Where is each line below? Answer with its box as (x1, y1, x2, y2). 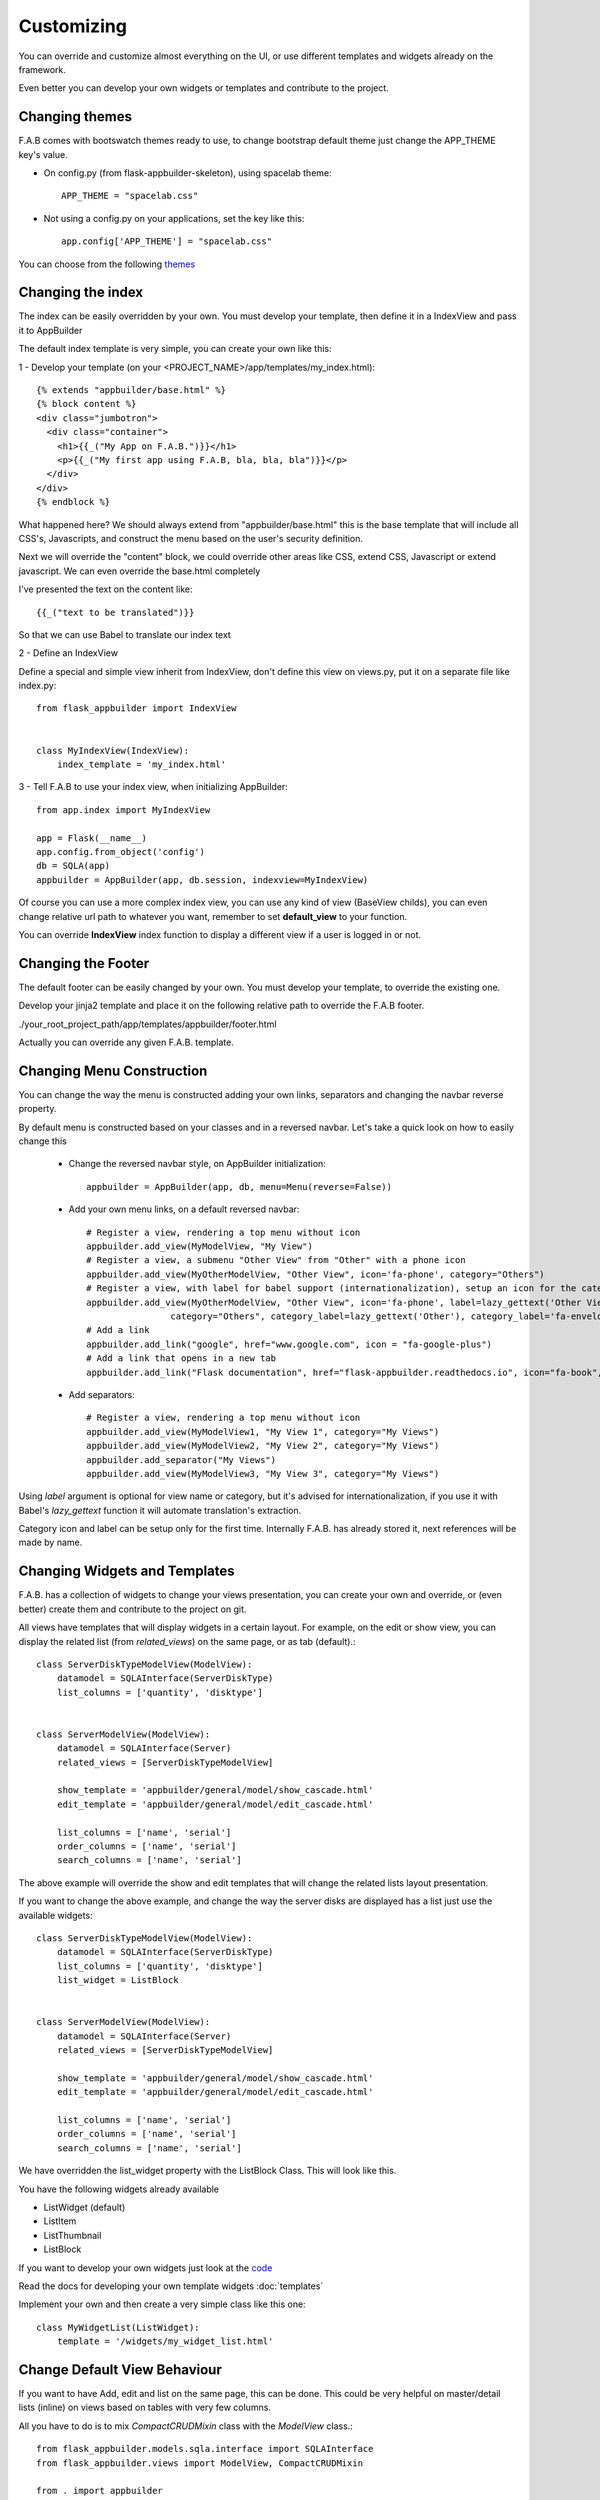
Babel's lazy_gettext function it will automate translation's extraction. (18, 1504, 302, 1516)
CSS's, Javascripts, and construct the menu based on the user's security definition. (18, 532, 364, 544)
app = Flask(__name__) (36, 832, 148, 844)
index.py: (18, 680, 57, 692)
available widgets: (18, 1909, 94, 1921)
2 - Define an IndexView (18, 647, 119, 659)
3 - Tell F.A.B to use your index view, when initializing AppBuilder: (18, 781, 289, 793)
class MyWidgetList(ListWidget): (36, 2321, 200, 2333)
